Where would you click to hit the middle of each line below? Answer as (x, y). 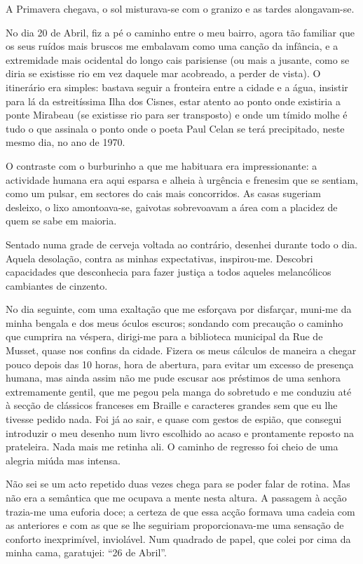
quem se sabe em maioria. (61, 221)
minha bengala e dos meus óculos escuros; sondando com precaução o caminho (174, 322)
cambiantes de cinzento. (57, 285)
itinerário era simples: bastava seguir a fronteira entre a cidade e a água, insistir (177, 87)
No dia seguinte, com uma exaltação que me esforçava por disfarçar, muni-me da (179, 309)
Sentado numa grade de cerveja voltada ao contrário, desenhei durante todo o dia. (181, 244)
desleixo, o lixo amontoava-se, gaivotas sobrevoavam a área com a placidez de (172, 207)
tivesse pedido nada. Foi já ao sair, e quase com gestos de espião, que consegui (174, 419)
